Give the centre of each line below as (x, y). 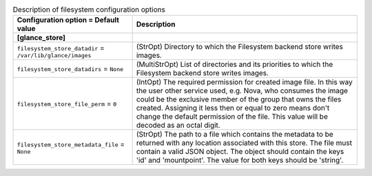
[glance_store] (41, 38)
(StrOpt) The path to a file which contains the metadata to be (235, 135)
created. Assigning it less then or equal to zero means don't (233, 108)
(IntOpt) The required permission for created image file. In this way (244, 82)
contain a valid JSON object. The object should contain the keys (240, 152)
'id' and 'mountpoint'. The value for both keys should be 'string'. (240, 160)
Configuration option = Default (68, 20)
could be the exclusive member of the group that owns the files (239, 99)
